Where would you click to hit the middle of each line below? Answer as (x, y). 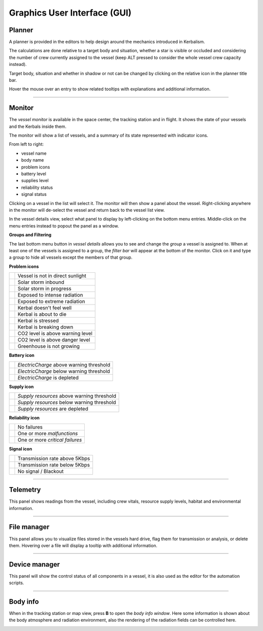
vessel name (34, 153)
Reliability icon (24, 418)
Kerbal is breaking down (46, 327)
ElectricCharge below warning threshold (64, 371)
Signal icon (21, 449)
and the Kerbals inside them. (38, 126)
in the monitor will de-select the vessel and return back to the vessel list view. (87, 210)
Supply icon (21, 387)
